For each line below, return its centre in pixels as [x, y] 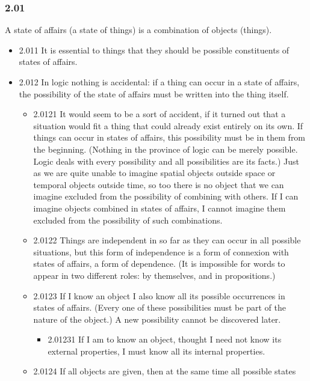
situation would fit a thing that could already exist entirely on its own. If [168, 125]
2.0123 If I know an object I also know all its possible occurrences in [159, 295]
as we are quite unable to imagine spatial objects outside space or [154, 173]
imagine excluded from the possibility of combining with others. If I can [166, 196]
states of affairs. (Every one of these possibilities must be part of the [160, 307]
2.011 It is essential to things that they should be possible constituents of [154, 50]
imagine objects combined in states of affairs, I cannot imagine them [160, 208]
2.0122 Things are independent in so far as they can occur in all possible [167, 240]
